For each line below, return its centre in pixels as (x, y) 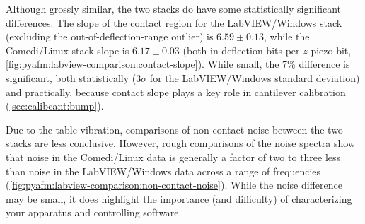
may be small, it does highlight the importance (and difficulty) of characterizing (179, 198)
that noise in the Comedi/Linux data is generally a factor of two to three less (173, 157)
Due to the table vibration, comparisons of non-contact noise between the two (174, 129)
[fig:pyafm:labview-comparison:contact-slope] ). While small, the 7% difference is (178, 64)
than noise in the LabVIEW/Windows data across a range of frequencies (163, 171)
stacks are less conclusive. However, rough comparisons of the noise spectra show (180, 143)
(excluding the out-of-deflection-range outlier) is (110, 36)
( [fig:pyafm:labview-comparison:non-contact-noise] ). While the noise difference (174, 185)
